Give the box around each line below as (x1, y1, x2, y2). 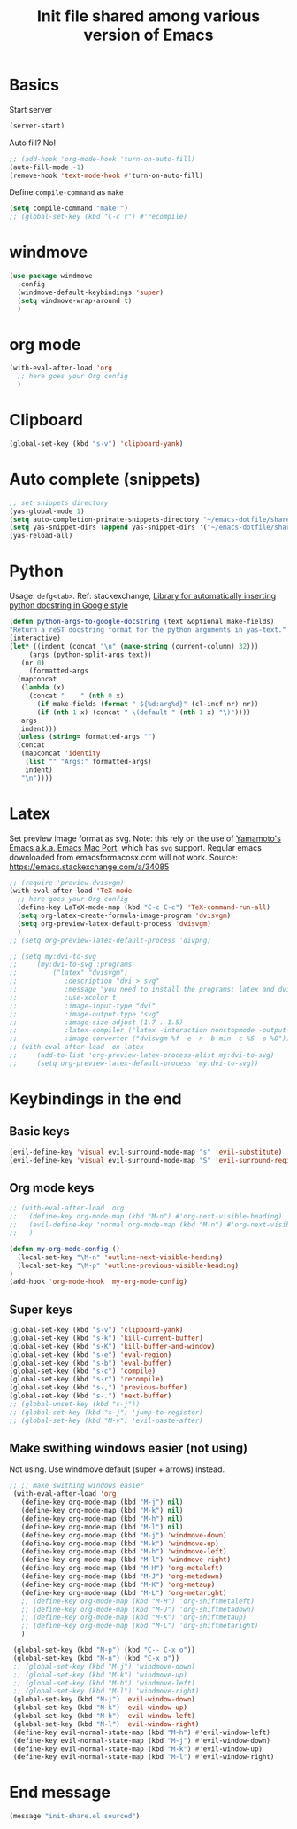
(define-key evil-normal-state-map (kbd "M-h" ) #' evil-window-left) (12, 1728, 271, 1737)
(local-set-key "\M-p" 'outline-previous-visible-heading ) (17, 1261, 240, 1270)
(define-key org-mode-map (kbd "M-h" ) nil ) (20, 1514, 184, 1523)
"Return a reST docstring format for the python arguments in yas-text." (9, 626, 287, 634)
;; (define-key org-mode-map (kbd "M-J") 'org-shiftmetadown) (20, 1605, 255, 1614)
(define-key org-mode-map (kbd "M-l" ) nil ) (20, 1522, 184, 1531)
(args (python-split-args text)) (28, 650, 152, 659)
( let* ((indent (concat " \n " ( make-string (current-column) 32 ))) (9, 642, 259, 650)
